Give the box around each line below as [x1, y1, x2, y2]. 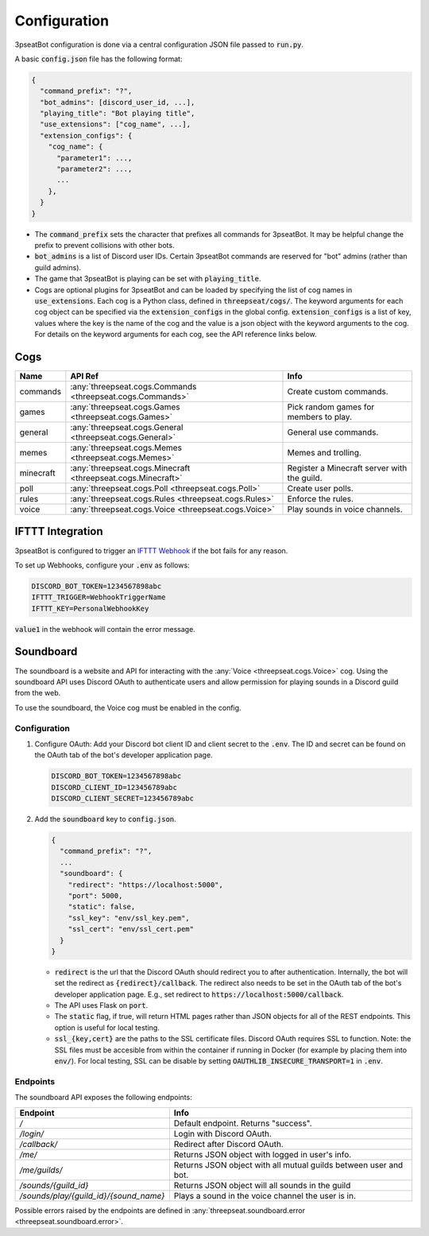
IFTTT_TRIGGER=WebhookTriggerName [31, 593, 166, 602]
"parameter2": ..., [56, 165, 133, 174]
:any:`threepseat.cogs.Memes [70, 442, 183, 453]
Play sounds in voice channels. [287, 504, 403, 515]
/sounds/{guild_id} [19, 1180, 89, 1191]
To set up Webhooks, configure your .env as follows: [14, 560, 190, 570]
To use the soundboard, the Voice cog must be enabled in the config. [14, 703, 242, 712]
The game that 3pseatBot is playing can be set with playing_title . [34, 274, 261, 284]
